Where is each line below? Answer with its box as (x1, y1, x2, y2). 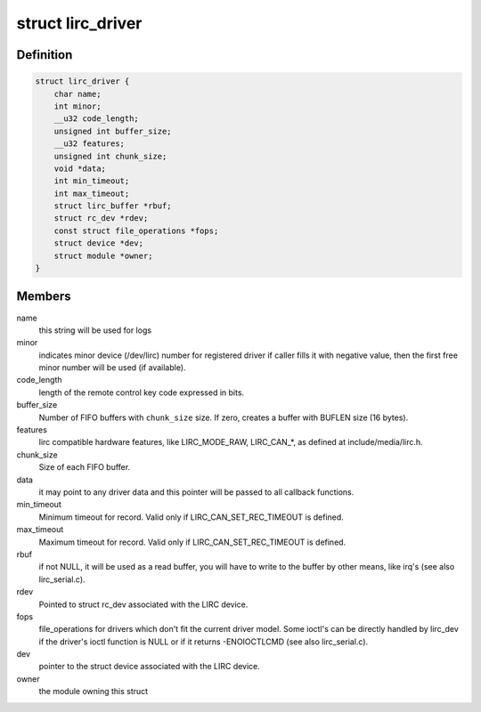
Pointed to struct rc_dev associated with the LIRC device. (38, 599, 249, 610)
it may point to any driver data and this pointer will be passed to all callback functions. (38, 486, 355, 498)
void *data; (53, 163, 107, 174)
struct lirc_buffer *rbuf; (53, 201, 173, 211)
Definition (16, 47, 73, 62)
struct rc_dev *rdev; (53, 214, 149, 223)
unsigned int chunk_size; (53, 151, 167, 161)
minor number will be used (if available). (38, 362, 186, 373)
